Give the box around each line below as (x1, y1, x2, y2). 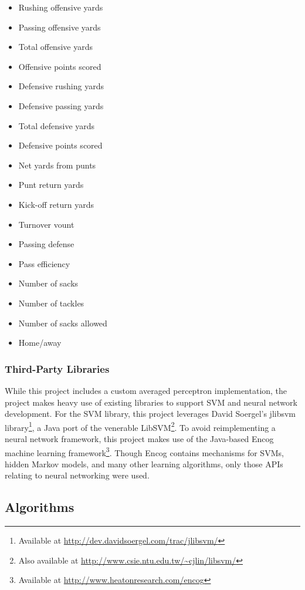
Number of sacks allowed (18, 316, 107, 329)
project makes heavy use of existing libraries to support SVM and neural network (5, 396, 297, 408)
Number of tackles (18, 296, 84, 309)
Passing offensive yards (18, 21, 101, 33)
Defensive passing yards (18, 99, 104, 112)
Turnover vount (18, 218, 74, 230)
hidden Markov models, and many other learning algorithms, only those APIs (5, 457, 283, 470)
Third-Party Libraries (5, 361, 110, 376)
